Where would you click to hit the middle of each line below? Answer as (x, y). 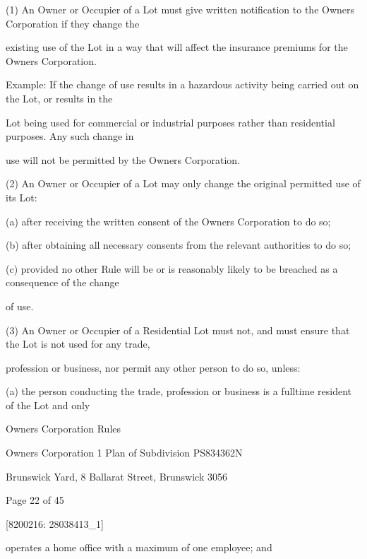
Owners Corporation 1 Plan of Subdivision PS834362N (124, 453)
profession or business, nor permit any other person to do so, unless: (153, 367)
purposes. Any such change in (70, 136)
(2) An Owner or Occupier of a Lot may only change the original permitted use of (183, 183)
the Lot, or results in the (59, 98)
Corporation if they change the (73, 23)
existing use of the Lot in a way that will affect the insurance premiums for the (177, 47)
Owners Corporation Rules (64, 429)
